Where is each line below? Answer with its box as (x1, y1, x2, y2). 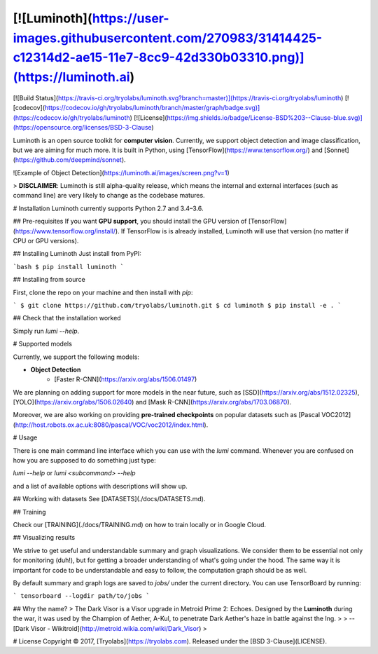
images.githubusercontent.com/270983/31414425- (13, 30, 323, 46)
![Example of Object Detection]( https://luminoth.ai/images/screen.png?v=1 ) (13, 168, 230, 177)
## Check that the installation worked (13, 314, 122, 322)
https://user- (92, 11, 169, 26)
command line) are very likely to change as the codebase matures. (13, 191, 206, 200)
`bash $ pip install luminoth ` (13, 263, 124, 271)
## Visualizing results (13, 533, 76, 542)
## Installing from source (13, 275, 85, 284)
